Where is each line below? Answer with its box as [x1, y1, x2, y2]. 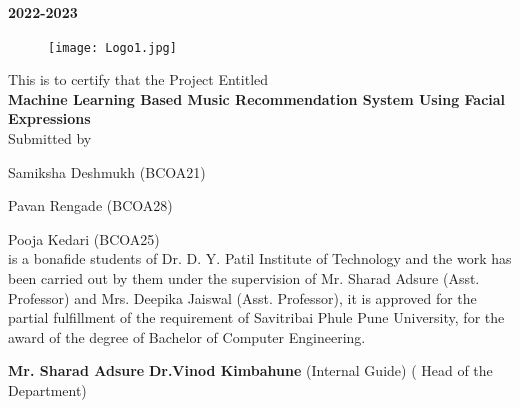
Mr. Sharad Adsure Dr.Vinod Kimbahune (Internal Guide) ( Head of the [8, 360, 493, 381]
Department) [8, 379, 87, 400]
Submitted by [8, 128, 92, 149]
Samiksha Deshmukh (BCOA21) [8, 161, 206, 182]
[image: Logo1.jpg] [48, 40, 177, 55]
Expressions [8, 108, 91, 129]
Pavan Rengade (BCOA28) [8, 195, 173, 216]
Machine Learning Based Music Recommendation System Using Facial [8, 88, 506, 109]
